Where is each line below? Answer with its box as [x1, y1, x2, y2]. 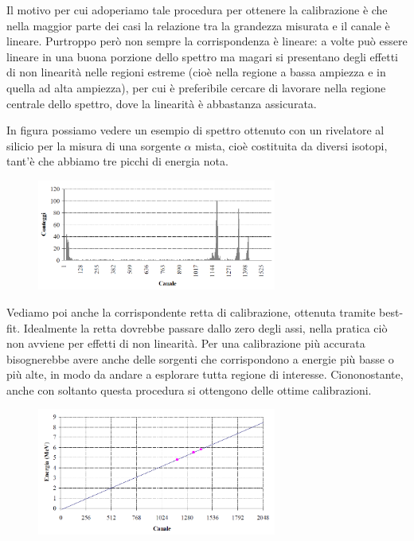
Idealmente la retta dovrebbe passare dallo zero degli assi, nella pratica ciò [23, 319, 388, 336]
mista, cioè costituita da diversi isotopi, [195, 137, 388, 154]
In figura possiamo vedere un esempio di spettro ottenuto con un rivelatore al [6, 122, 385, 138]
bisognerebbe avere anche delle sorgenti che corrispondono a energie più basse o [6, 350, 394, 367]
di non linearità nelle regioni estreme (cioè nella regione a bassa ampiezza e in [6, 64, 386, 80]
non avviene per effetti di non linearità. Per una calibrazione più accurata [6, 335, 365, 352]
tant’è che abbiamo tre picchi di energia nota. [6, 153, 228, 169]
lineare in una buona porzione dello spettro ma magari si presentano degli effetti [6, 48, 398, 64]
